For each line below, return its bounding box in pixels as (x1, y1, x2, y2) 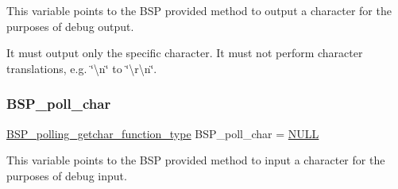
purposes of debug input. (6, 167, 127, 183)
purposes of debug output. (6, 17, 134, 34)
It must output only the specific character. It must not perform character (6, 44, 363, 61)
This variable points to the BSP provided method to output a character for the (6, 2, 392, 18)
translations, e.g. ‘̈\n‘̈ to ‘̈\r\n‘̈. (6, 60, 157, 76)
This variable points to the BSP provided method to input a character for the (6, 152, 385, 168)
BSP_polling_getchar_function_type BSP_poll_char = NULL (6, 125, 319, 141)
